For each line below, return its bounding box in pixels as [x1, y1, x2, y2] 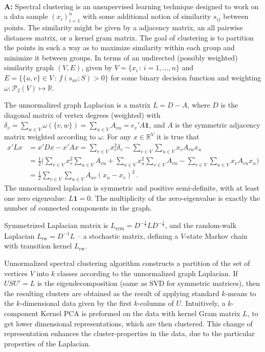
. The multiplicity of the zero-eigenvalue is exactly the [91, 192, 260, 203]
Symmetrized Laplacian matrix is [4, 220, 108, 231]
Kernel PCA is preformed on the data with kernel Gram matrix [40, 308, 240, 319]
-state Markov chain [185, 230, 248, 241]
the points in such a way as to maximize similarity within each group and [4, 42, 235, 53]
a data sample [4, 11, 48, 22]
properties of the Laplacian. [4, 338, 91, 348]
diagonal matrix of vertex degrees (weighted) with [4, 109, 161, 120]
